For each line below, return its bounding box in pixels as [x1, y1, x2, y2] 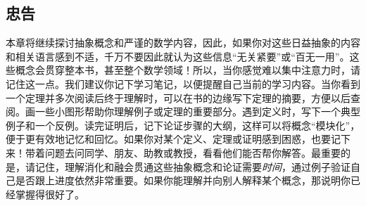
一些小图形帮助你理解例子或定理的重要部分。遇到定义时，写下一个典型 [34, 104, 360, 119]
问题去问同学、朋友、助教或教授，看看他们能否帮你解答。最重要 [44, 145, 341, 160]
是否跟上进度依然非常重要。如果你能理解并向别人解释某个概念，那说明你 [15, 173, 351, 188]
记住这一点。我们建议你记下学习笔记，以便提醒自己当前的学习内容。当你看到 [6, 76, 360, 91]
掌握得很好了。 [15, 186, 84, 201]
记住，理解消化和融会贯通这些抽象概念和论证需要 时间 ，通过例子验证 [34, 159, 351, 174]
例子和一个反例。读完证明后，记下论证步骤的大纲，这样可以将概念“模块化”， [6, 117, 360, 132]
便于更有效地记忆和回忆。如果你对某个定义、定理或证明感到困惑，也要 [6, 131, 331, 146]
